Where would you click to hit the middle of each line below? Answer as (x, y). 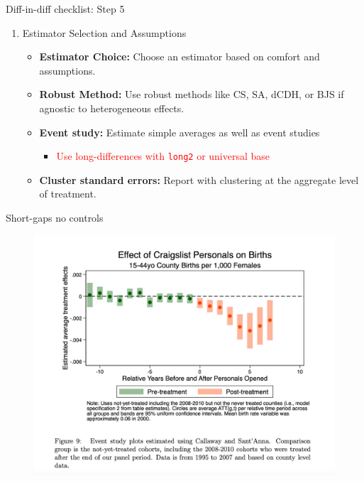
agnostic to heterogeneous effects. (112, 108)
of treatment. (68, 194)
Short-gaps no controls (55, 217)
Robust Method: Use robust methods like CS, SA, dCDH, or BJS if (192, 94)
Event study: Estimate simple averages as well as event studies (180, 132)
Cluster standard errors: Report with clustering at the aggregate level (199, 179)
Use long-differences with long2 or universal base (163, 156)
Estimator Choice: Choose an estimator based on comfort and (180, 56)
